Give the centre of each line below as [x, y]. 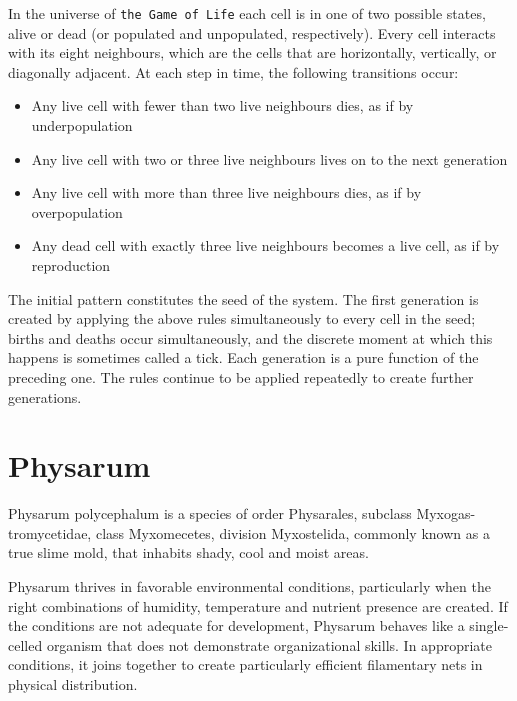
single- [489, 625]
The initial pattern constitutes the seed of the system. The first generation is [243, 298]
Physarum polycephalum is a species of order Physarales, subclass [210, 513]
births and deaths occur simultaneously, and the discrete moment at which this [250, 337]
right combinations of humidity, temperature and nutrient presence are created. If [258, 605]
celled [25, 644]
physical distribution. [73, 684]
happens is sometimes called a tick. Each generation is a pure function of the [243, 357]
